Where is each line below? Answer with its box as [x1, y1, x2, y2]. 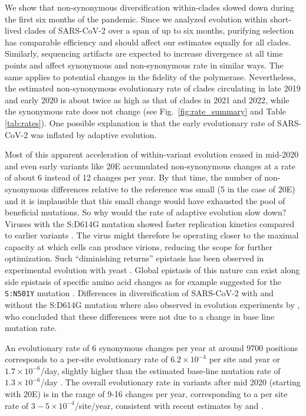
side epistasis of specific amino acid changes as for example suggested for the [5, 275, 281, 287]
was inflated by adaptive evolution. [30, 128, 157, 140]
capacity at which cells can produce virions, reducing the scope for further [5, 240, 272, 253]
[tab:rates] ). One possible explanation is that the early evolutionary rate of [5, 116, 275, 129]
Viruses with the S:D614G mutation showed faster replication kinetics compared [5, 217, 295, 230]
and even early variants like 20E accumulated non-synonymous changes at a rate [5, 159, 295, 172]
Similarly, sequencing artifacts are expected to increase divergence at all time [5, 47, 283, 60]
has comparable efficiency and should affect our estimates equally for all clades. [5, 35, 291, 48]
